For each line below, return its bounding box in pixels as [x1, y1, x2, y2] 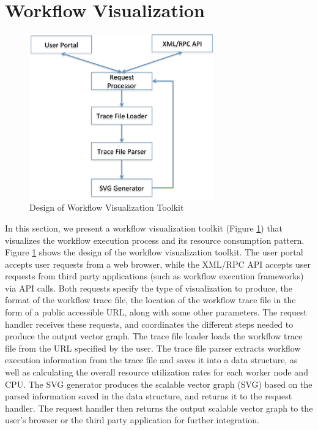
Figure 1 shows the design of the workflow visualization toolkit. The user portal [5, 246, 303, 258]
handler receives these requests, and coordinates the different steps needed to [5, 317, 294, 330]
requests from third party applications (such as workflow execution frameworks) [5, 270, 304, 282]
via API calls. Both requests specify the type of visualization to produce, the [5, 281, 292, 294]
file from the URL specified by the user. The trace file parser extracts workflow [5, 341, 301, 354]
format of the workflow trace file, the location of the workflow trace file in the [5, 293, 296, 306]
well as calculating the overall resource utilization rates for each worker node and [5, 366, 308, 379]
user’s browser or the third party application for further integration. [5, 413, 260, 426]
